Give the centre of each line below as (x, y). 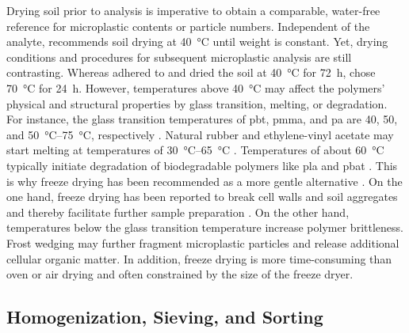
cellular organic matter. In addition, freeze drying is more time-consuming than (199, 258)
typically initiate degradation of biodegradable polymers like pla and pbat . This (202, 165)
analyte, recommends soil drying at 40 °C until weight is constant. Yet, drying (197, 42)
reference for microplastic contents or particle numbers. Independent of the (188, 26)
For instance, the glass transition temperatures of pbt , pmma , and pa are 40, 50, (202, 119)
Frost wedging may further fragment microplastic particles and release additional (203, 242)
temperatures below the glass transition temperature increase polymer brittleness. (205, 227)
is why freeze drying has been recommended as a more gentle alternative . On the (204, 181)
